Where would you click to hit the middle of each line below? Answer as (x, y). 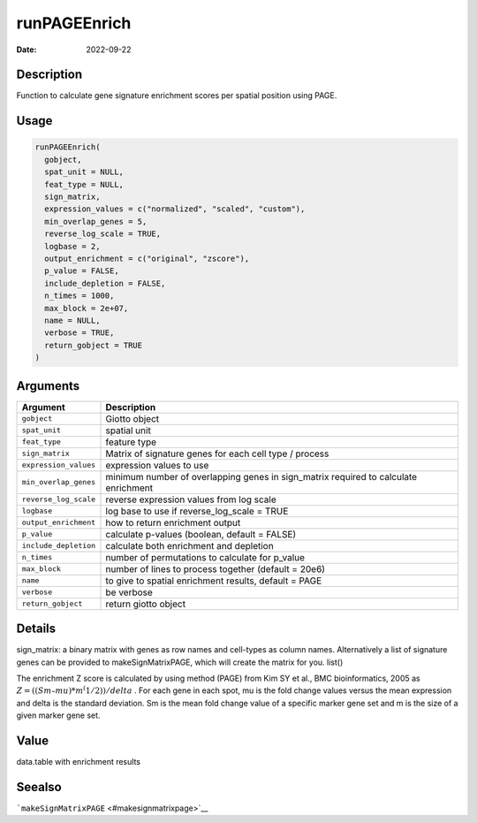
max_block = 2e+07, (87, 308)
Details (36, 629)
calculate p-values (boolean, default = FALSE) (201, 534)
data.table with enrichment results (79, 761)
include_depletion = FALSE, (105, 283)
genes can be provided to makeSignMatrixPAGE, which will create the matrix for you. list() (180, 662)
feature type (131, 442)
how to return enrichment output (173, 522)
